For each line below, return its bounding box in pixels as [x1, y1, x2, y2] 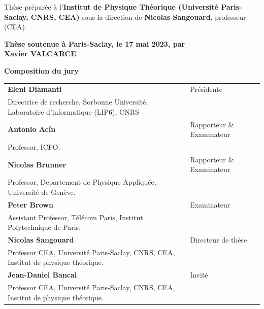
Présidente [190, 84, 222, 94]
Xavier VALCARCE [4, 48, 76, 59]
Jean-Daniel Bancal [8, 269, 77, 280]
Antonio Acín [8, 124, 56, 134]
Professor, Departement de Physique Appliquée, [8, 177, 156, 187]
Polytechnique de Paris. [8, 222, 81, 232]
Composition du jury [4, 65, 79, 76]
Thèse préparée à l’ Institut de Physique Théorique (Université [4, 2, 218, 12]
